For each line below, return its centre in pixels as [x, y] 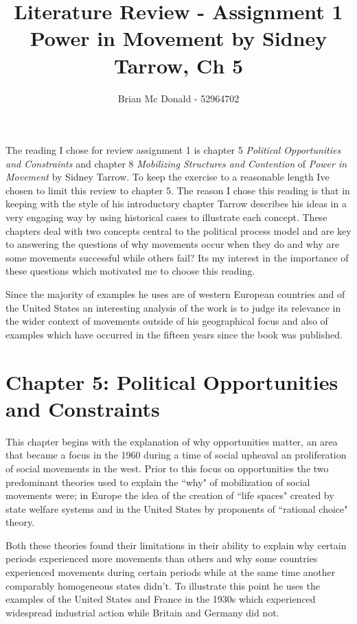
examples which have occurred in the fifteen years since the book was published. [174, 334]
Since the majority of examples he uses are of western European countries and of [175, 294]
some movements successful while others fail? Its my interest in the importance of [177, 257]
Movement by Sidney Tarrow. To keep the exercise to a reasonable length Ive [168, 177]
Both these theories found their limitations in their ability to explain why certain [176, 545]
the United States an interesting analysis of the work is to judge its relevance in [173, 307]
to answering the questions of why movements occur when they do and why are [173, 244]
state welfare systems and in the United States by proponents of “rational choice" [177, 508]
